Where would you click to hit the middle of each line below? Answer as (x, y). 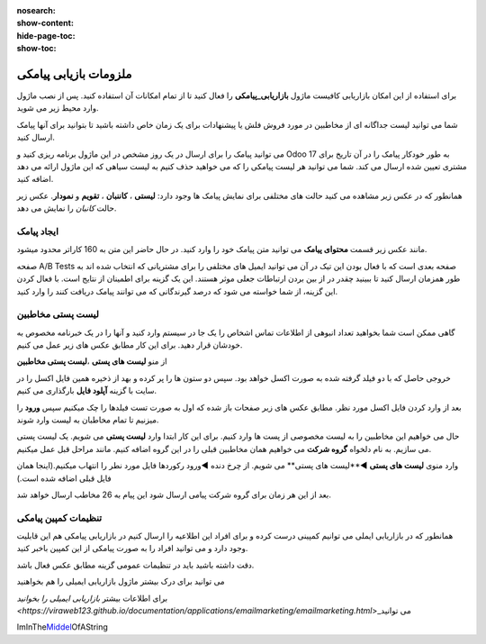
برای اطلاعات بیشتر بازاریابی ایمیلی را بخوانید (92, 598)
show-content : (45, 23)
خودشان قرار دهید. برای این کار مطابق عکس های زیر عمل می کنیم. (130, 345)
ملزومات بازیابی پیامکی (74, 73)
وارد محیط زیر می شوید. (58, 108)
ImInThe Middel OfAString (62, 627)
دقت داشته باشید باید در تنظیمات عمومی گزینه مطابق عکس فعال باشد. (135, 565)
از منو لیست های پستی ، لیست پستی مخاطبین (92, 361)
